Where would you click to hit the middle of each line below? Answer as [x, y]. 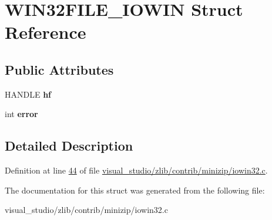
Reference [46, 32]
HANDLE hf [28, 94]
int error [21, 114]
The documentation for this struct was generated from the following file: [135, 190]
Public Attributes [59, 69]
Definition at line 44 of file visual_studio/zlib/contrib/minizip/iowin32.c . [136, 170]
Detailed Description [69, 146]
